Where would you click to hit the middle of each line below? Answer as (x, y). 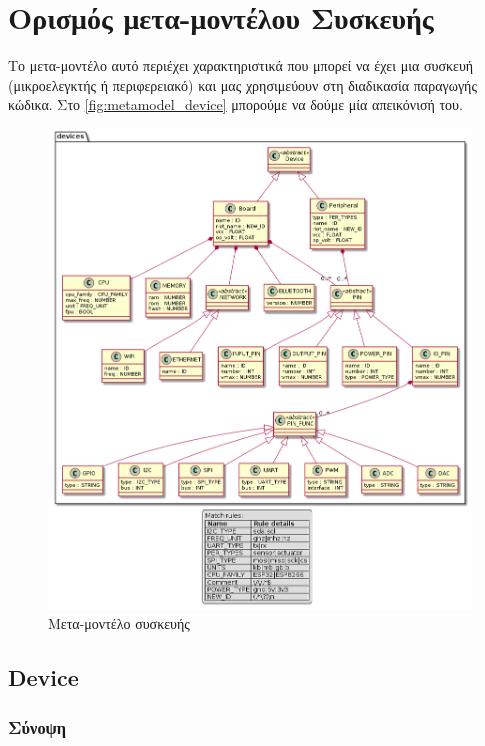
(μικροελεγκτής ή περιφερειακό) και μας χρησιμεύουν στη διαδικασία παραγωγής (242, 84)
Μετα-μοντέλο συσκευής (119, 623)
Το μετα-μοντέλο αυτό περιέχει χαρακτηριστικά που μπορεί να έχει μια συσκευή (241, 65)
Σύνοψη (37, 726)
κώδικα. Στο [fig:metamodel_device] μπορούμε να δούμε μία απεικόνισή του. (235, 104)
